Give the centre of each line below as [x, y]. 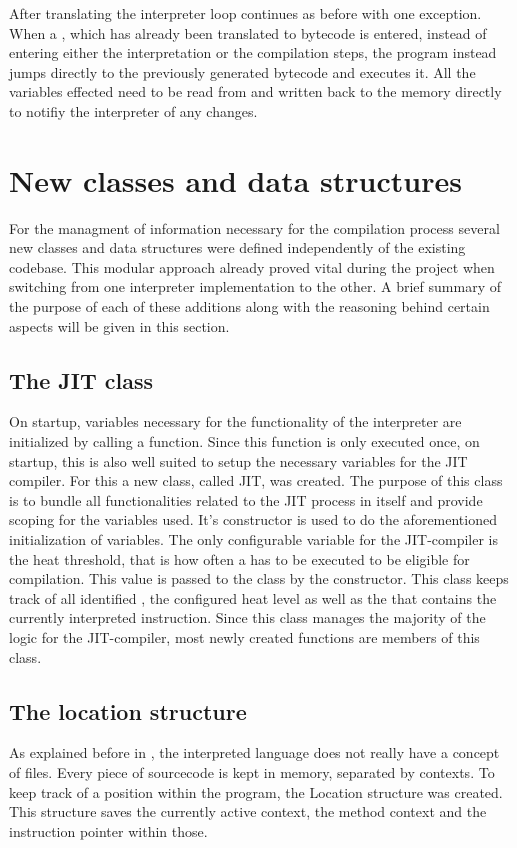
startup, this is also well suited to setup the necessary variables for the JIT [238, 460]
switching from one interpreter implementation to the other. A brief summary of [255, 286]
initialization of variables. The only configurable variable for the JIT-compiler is [254, 539]
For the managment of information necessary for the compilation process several [254, 227]
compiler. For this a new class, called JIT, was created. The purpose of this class [256, 480]
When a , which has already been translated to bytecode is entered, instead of [248, 32]
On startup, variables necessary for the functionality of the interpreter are [235, 421]
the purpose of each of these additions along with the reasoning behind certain [249, 306]
